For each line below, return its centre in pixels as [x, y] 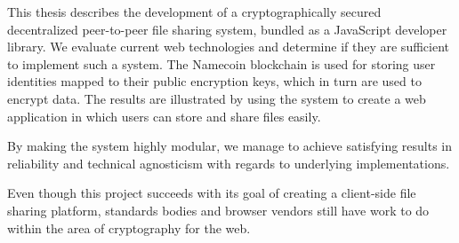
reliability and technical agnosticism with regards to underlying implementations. [229, 163]
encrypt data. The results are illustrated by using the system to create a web [217, 98]
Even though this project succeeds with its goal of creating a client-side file [212, 193]
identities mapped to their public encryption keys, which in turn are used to [214, 81]
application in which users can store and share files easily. [164, 116]
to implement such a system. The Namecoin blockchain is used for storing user [221, 63]
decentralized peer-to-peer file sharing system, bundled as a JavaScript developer [227, 29]
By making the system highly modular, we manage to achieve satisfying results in [230, 146]
